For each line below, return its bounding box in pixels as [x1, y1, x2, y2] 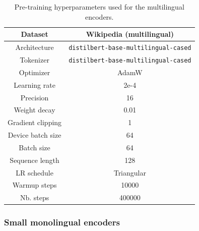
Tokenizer [20, 54, 49, 65]
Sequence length [10, 154, 59, 165]
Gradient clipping [8, 117, 62, 128]
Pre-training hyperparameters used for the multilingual [14, 2, 184, 12]
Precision [20, 92, 49, 102]
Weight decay [14, 104, 55, 115]
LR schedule [16, 167, 53, 178]
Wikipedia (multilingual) [86, 29, 174, 39]
